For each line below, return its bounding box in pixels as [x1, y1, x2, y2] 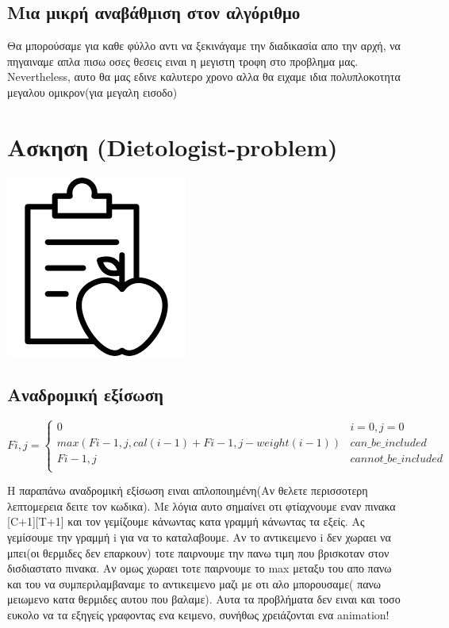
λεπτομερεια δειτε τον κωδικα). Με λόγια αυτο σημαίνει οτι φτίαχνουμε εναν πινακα [7, 497, 396, 514]
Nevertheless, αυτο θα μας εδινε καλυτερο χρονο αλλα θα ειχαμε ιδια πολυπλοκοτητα [7, 68, 401, 85]
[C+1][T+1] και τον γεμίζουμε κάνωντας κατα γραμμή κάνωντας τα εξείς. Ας [7, 513, 365, 530]
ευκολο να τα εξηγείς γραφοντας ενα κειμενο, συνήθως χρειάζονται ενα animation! [7, 606, 390, 622]
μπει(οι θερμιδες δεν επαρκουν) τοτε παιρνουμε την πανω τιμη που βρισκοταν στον [7, 544, 390, 561]
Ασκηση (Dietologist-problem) [7, 130, 338, 163]
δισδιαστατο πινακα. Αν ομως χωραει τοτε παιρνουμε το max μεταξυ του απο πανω [7, 560, 392, 576]
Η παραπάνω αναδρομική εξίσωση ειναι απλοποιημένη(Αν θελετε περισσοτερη [7, 482, 368, 499]
